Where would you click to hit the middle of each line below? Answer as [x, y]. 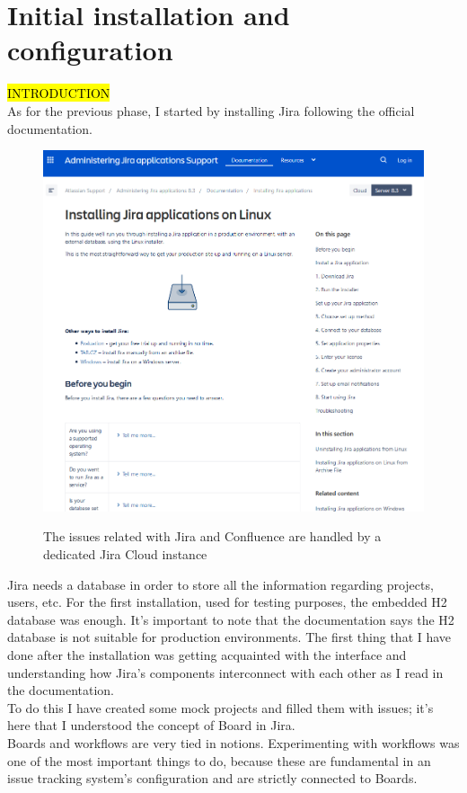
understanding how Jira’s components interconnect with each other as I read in [225, 672]
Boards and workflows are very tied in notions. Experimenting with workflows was [233, 743]
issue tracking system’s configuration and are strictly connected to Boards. [212, 778]
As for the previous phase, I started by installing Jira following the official [211, 110]
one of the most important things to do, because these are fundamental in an [219, 760]
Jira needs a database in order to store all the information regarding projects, [220, 584]
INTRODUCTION [59, 93]
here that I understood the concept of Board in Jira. [151, 725]
